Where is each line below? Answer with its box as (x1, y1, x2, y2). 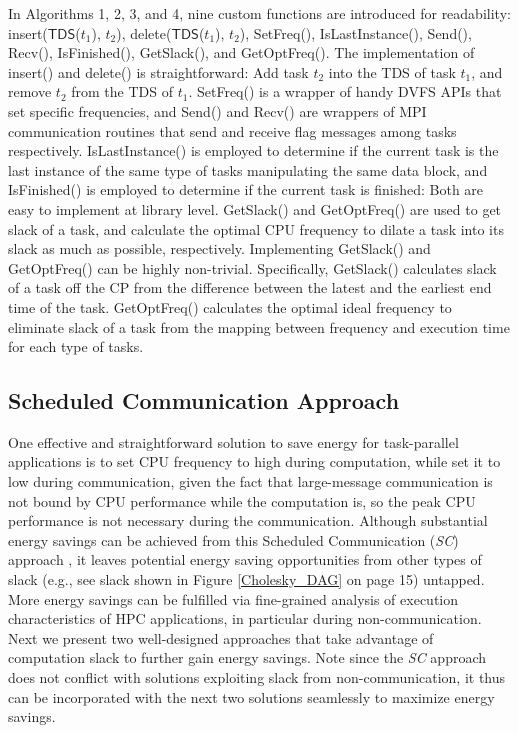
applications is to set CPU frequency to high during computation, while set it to (8, 451, 501, 472)
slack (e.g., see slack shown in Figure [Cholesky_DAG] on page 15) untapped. (8, 569, 485, 590)
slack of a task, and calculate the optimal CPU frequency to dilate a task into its (8, 218, 504, 239)
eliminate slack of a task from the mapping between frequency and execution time (8, 316, 510, 337)
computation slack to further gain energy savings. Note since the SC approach (8, 647, 487, 668)
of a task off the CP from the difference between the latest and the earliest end (8, 277, 492, 298)
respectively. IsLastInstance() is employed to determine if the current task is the (8, 140, 499, 161)
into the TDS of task (328, 61, 456, 82)
